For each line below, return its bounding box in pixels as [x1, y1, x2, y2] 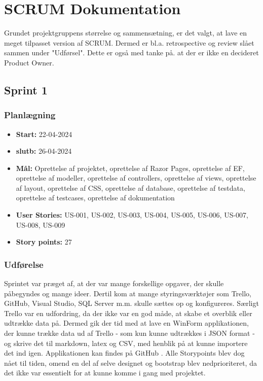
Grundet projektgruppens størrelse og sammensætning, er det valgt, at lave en [4, 27, 247, 38]
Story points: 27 [16, 236, 72, 247]
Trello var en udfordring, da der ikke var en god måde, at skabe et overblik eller [4, 307, 252, 318]
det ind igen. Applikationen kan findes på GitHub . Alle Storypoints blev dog [4, 348, 245, 358]
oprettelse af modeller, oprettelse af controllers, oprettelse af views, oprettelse [16, 172, 256, 183]
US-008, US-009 [16, 219, 65, 230]
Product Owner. [4, 57, 54, 67]
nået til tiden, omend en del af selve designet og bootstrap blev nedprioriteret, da [4, 357, 257, 368]
